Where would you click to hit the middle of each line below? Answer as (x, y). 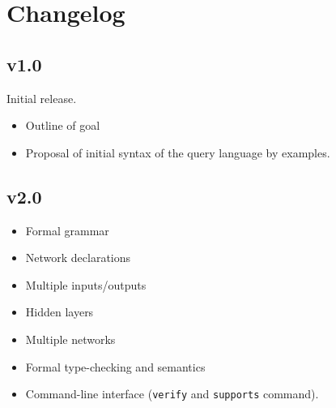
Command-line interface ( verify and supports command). (172, 394)
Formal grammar (67, 230)
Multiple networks (70, 339)
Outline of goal (63, 125)
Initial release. (42, 98)
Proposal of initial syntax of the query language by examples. (178, 152)
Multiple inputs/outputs (86, 284)
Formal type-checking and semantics (115, 366)
